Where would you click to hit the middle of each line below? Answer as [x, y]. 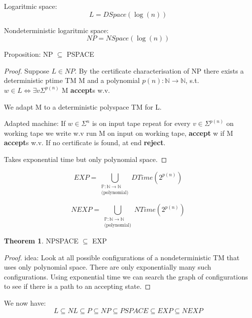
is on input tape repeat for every [141, 123]
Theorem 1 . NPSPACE [41, 241]
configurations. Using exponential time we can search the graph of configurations [126, 276]
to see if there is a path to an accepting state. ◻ [77, 286]
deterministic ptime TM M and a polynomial [72, 80]
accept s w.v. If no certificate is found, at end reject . [85, 142]
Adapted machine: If [35, 123]
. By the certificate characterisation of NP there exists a [159, 70]
